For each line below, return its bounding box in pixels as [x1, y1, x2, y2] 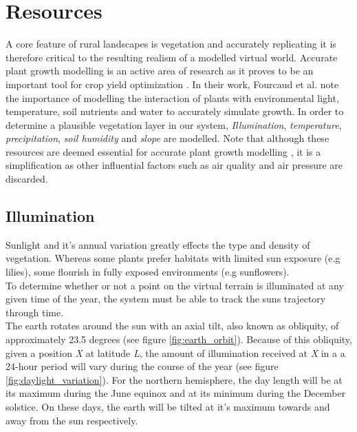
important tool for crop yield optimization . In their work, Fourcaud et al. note [6, 76, 339, 91]
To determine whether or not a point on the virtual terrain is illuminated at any [6, 278, 344, 292]
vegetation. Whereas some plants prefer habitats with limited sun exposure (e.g [6, 251, 340, 265]
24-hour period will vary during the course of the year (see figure [6, 359, 279, 373]
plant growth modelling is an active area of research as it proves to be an [6, 63, 314, 78]
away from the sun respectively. [6, 413, 138, 427]
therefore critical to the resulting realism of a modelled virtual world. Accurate [6, 50, 338, 64]
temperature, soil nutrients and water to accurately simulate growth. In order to [6, 104, 344, 119]
